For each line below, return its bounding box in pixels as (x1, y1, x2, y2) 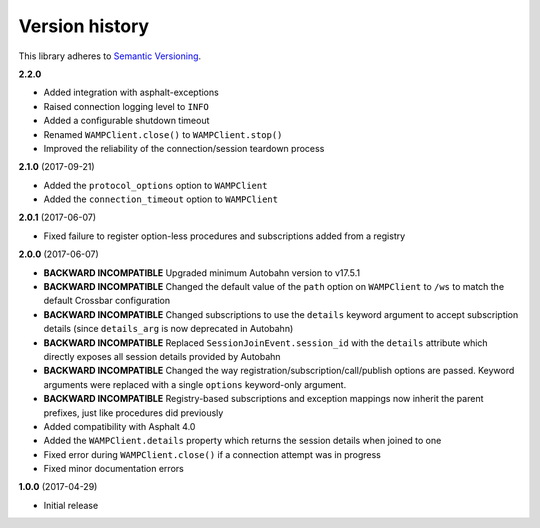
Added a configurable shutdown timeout (43, 115, 210, 127)
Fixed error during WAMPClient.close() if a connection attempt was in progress (43, 448, 382, 460)
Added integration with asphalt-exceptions (43, 86, 219, 99)
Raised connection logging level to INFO (43, 100, 209, 112)
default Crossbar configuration (43, 295, 171, 307)
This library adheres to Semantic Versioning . (18, 50, 202, 62)
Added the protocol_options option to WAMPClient (43, 179, 268, 191)
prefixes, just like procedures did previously (43, 406, 224, 419)
